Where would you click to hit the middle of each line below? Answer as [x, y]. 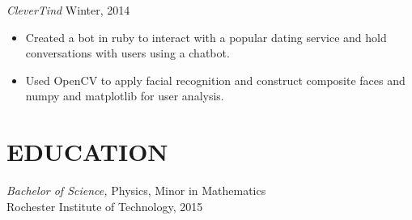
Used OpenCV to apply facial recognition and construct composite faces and [215, 80]
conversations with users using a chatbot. [127, 53]
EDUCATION [87, 152]
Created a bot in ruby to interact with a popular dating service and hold [206, 37]
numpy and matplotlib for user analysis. [125, 96]
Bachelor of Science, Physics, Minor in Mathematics [136, 190]
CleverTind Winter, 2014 [68, 10]
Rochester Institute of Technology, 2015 [105, 206]
